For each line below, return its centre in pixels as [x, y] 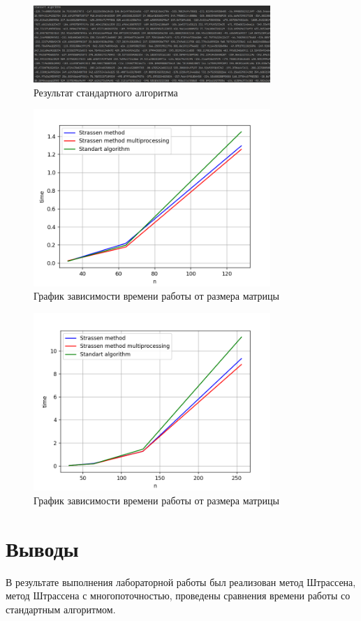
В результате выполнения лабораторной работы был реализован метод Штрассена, [181, 582]
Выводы [42, 548]
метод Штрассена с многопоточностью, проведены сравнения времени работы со [178, 596]
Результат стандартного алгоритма [106, 92]
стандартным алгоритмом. [61, 609]
